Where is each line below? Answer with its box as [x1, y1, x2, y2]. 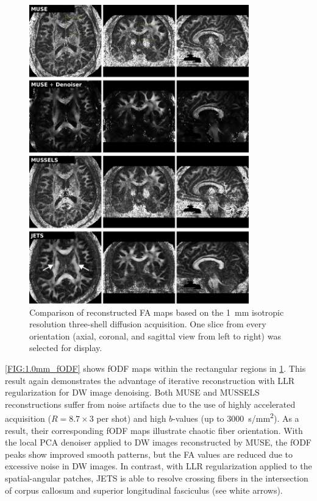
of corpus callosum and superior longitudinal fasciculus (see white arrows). [5, 483, 283, 496]
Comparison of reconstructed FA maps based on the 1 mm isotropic [29, 305, 284, 318]
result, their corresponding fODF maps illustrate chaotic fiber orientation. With [5, 424, 303, 436]
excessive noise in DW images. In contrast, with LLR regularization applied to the [5, 460, 312, 472]
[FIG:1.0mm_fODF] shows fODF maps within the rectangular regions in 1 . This [5, 362, 306, 375]
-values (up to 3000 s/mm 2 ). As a [173, 410, 299, 425]
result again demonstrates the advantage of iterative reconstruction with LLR [5, 374, 295, 386]
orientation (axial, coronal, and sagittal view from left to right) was [29, 329, 281, 342]
